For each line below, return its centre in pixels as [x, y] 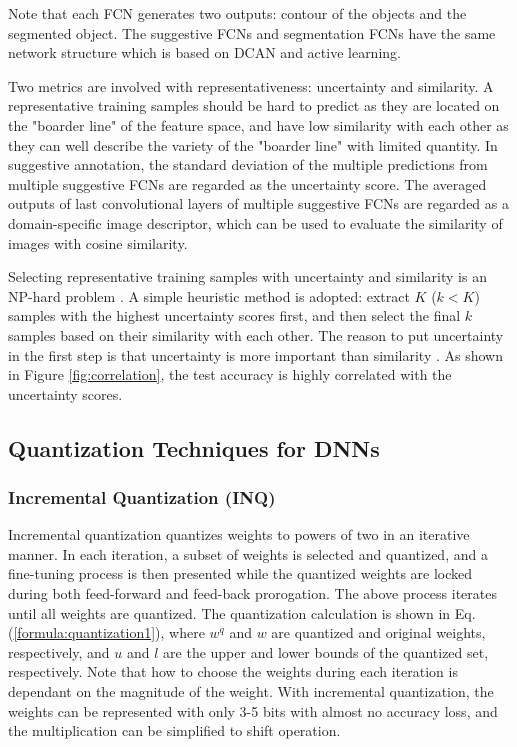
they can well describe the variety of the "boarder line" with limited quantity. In [253, 144]
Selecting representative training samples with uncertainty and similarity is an [247, 276]
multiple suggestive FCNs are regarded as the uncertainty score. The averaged [247, 183]
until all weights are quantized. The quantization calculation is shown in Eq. [242, 612]
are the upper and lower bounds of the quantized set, [326, 651]
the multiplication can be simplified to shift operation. [174, 730]
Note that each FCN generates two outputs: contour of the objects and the [237, 13]
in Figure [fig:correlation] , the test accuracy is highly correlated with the [230, 374]
